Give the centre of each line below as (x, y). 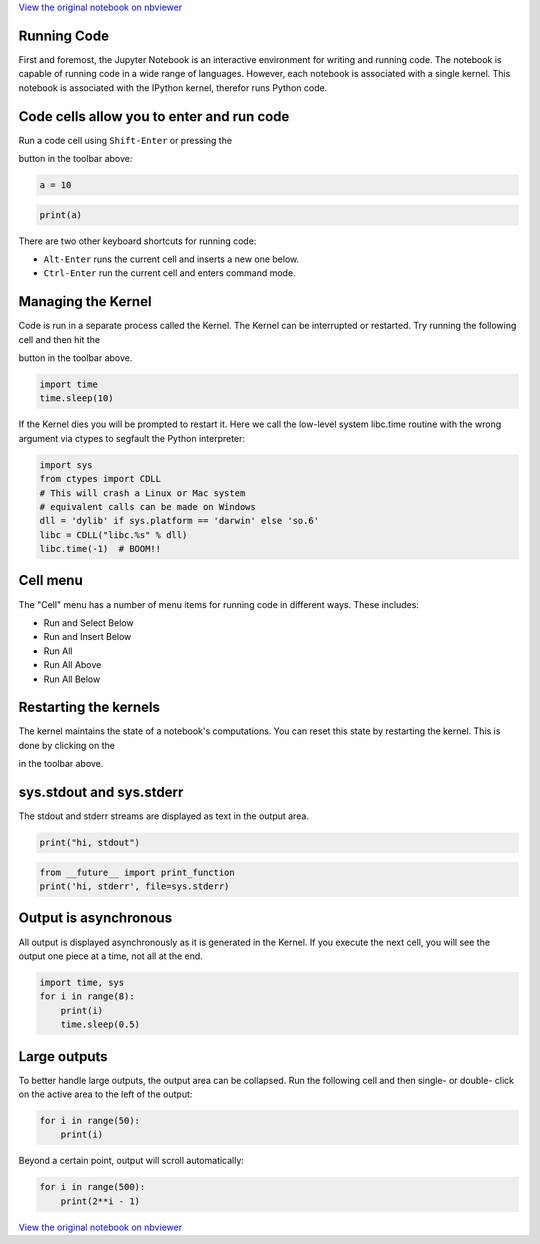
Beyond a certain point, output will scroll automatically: (131, 1161)
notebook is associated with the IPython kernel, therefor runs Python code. (173, 87)
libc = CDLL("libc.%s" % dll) (113, 534)
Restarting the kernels (89, 707)
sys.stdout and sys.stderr (101, 792)
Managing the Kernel (85, 301)
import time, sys (82, 982)
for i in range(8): (87, 996)
